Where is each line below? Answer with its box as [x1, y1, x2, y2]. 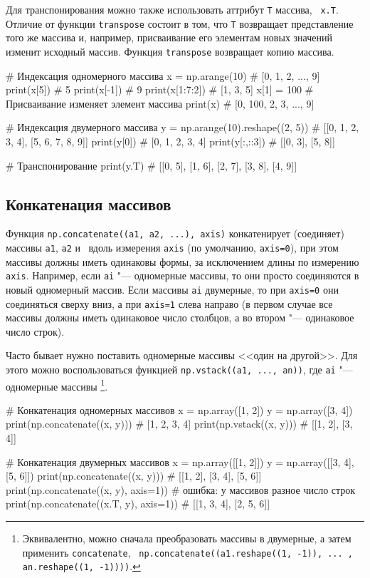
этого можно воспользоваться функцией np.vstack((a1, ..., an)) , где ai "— [6, 361, 353, 376]
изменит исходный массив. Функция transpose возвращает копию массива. [6, 43, 334, 58]
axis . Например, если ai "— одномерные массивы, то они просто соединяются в [6, 268, 359, 283]
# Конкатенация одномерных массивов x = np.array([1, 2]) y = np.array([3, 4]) [6, 402, 353, 417]
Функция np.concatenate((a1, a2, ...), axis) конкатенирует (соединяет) [6, 226, 344, 241]
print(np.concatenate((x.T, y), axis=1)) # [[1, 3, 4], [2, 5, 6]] [6, 496, 270, 511]
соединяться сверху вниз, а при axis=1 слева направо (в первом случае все [6, 296, 333, 311]
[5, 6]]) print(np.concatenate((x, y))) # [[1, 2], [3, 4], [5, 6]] [6, 468, 262, 483]
